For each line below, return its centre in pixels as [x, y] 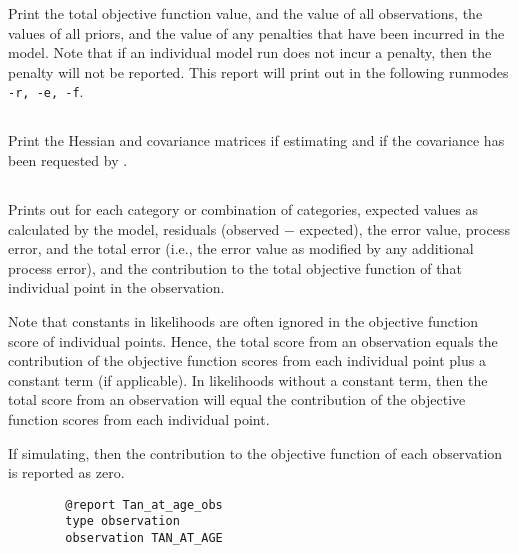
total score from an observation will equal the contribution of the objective [237, 399]
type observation [122, 521]
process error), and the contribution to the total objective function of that [235, 267]
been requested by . [68, 160]
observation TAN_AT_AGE [144, 538]
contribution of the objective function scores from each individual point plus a [247, 360]
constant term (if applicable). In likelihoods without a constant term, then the [248, 379]
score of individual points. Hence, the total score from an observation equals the [253, 340]
